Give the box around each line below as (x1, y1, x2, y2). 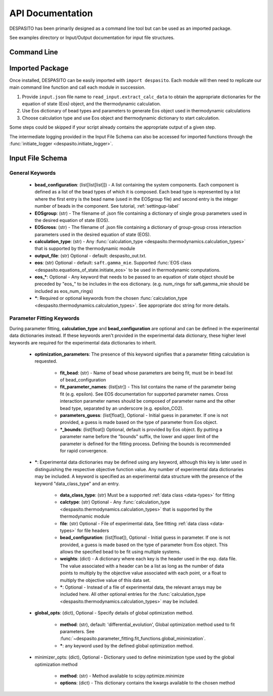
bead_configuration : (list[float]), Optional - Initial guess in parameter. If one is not (60, 534, 231, 540)
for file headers (77, 527, 109, 533)
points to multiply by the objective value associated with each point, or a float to (60, 570, 227, 576)
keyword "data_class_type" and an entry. (34, 480, 120, 486)
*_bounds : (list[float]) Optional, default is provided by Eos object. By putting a (60, 426, 222, 433)
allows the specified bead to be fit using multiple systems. (60, 549, 181, 555)
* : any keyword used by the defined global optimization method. (60, 642, 194, 648)
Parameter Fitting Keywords (9, 315, 80, 322)
